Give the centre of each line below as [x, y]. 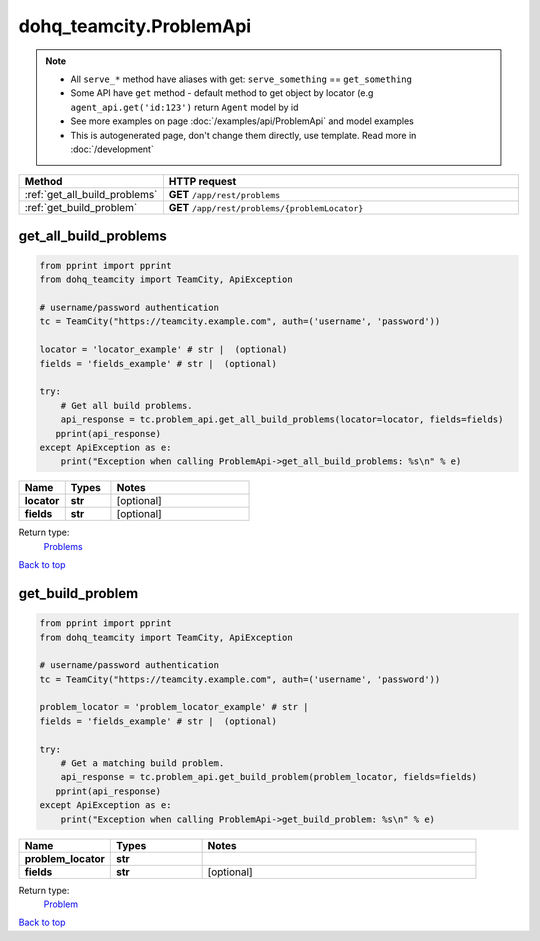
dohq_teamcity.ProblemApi [135, 26]
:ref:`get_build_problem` [81, 208]
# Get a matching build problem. [142, 763]
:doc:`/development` [112, 149]
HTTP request [202, 182]
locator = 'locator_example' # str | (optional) [163, 349]
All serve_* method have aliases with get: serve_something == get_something [241, 79]
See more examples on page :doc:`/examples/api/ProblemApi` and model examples [242, 121]
